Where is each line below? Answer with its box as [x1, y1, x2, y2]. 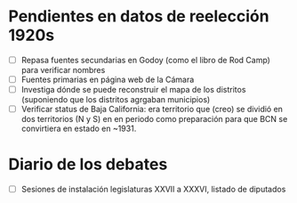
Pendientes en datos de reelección [8, 6, 269, 27]
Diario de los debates [8, 154, 168, 175]
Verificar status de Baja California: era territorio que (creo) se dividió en [20, 104, 284, 115]
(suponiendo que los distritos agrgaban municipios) [20, 94, 211, 105]
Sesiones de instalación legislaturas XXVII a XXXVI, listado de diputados [20, 184, 286, 195]
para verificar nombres [20, 65, 106, 75]
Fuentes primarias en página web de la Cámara [20, 74, 195, 85]
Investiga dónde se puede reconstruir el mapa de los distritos [20, 85, 246, 95]
